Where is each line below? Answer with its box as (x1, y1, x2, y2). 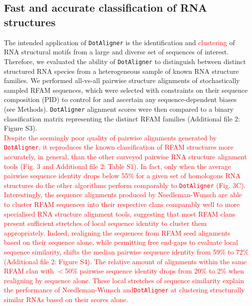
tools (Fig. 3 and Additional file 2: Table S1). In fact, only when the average (4, 161, 231, 171)
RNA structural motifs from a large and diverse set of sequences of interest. (4, 47, 229, 57)
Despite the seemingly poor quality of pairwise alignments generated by (4, 132, 217, 142)
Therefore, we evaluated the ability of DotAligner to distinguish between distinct (4, 56, 246, 66)
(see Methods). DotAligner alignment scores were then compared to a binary (4, 103, 234, 114)
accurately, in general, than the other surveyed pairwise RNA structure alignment (4, 151, 247, 161)
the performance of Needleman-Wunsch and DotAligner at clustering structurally (4, 285, 245, 295)
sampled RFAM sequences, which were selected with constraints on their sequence (4, 85, 248, 95)
